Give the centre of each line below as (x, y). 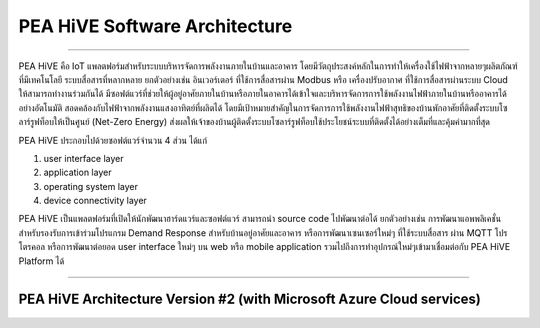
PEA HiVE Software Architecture (155, 26)
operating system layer (91, 186)
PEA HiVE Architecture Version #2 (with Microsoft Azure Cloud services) (250, 299)
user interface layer (83, 158)
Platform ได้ (41, 261)
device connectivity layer (95, 201)
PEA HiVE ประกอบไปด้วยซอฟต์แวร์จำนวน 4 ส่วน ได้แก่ (113, 140)
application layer (77, 172)
